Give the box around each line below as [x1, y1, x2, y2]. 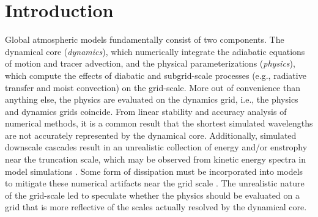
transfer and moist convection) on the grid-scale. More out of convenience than [5, 81, 300, 94]
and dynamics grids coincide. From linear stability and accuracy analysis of [5, 105, 287, 117]
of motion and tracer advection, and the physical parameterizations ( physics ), [5, 57, 295, 70]
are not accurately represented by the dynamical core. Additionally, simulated [5, 128, 297, 141]
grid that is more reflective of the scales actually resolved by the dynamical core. [5, 200, 307, 213]
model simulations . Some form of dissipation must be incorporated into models [5, 164, 303, 177]
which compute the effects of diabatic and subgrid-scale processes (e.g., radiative [5, 68, 306, 81]
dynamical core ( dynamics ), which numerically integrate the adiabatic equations [5, 45, 305, 57]
